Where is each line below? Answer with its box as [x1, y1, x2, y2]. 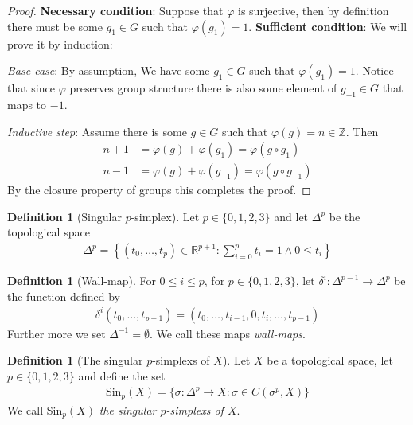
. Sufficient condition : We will [248, 18, 407, 34]
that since [7, 80, 55, 96]
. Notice [355, 62, 394, 79]
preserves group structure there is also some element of [69, 80, 337, 96]
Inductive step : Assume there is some [7, 123, 187, 139]
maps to [7, 96, 47, 112]
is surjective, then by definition [238, 2, 389, 18]
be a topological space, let [267, 352, 393, 368]
